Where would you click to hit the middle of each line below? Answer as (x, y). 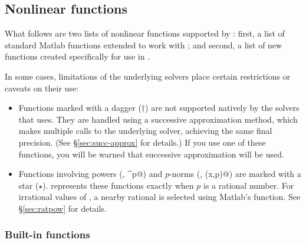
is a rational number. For (249, 185)
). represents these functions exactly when (118, 185)
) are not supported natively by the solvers (222, 108)
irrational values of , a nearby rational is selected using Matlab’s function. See (159, 197)
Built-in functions (47, 234)
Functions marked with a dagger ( (80, 108)
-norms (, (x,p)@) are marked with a (235, 174)
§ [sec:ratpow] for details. (62, 208)
